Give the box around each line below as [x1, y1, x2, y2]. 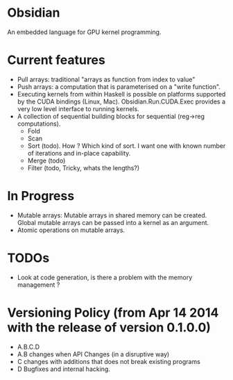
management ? [17, 280, 60, 289]
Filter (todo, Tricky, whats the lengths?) [27, 163, 140, 172]
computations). [17, 119, 61, 128]
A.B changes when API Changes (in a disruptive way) [17, 349, 170, 358]
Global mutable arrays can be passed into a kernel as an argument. [17, 218, 209, 226]
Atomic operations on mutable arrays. [17, 226, 126, 234]
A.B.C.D [17, 342, 40, 351]
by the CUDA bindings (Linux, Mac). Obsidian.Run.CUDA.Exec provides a [17, 97, 225, 106]
